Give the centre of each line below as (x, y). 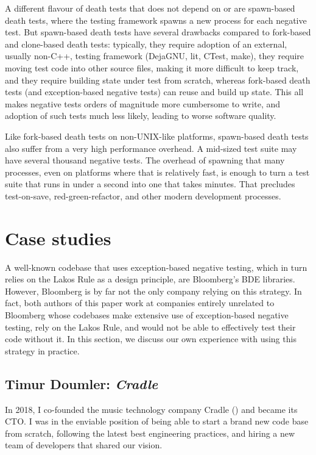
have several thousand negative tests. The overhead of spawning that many (145, 160)
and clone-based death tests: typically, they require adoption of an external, (146, 44)
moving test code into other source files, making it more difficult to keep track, (152, 67)
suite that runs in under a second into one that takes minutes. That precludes (150, 184)
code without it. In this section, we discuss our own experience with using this (151, 339)
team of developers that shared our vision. (84, 445)
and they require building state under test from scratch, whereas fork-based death (158, 80)
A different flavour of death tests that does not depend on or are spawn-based (150, 8)
